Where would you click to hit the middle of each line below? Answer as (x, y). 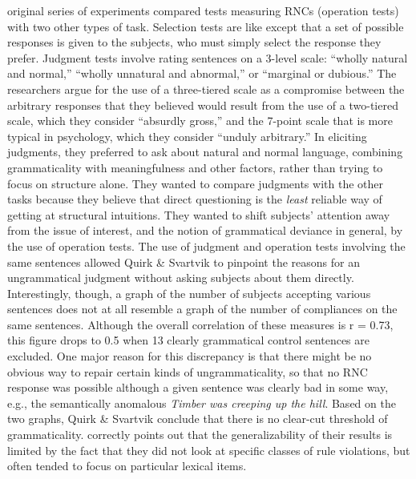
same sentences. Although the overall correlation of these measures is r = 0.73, (200, 324)
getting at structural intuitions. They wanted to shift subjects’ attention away (199, 214)
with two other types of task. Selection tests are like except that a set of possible (206, 26)
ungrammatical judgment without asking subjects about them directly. (181, 278)
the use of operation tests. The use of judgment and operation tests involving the (206, 246)
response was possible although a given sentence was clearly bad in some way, (198, 387)
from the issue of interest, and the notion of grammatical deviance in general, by (205, 230)
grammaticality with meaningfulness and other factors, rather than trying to (195, 167)
